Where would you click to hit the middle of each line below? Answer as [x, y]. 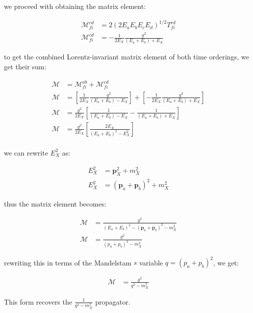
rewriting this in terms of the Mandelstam [68, 262]
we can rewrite [26, 152]
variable [151, 262]
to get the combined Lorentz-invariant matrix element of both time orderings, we [126, 57]
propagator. [113, 301]
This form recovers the [38, 301]
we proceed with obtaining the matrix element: [75, 6]
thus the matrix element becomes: [55, 204]
